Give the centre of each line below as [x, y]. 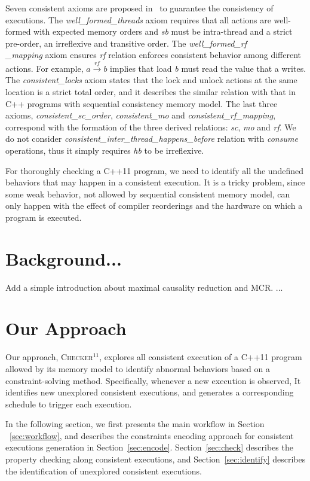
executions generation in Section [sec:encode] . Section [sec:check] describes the [149, 447]
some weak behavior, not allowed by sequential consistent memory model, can [148, 194]
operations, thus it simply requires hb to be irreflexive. [105, 150]
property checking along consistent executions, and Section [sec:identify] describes [156, 459]
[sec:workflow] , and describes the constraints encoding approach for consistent [152, 435]
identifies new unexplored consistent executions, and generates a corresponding [150, 392]
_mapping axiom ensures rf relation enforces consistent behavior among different [154, 55]
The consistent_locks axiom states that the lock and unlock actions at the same [151, 80]
